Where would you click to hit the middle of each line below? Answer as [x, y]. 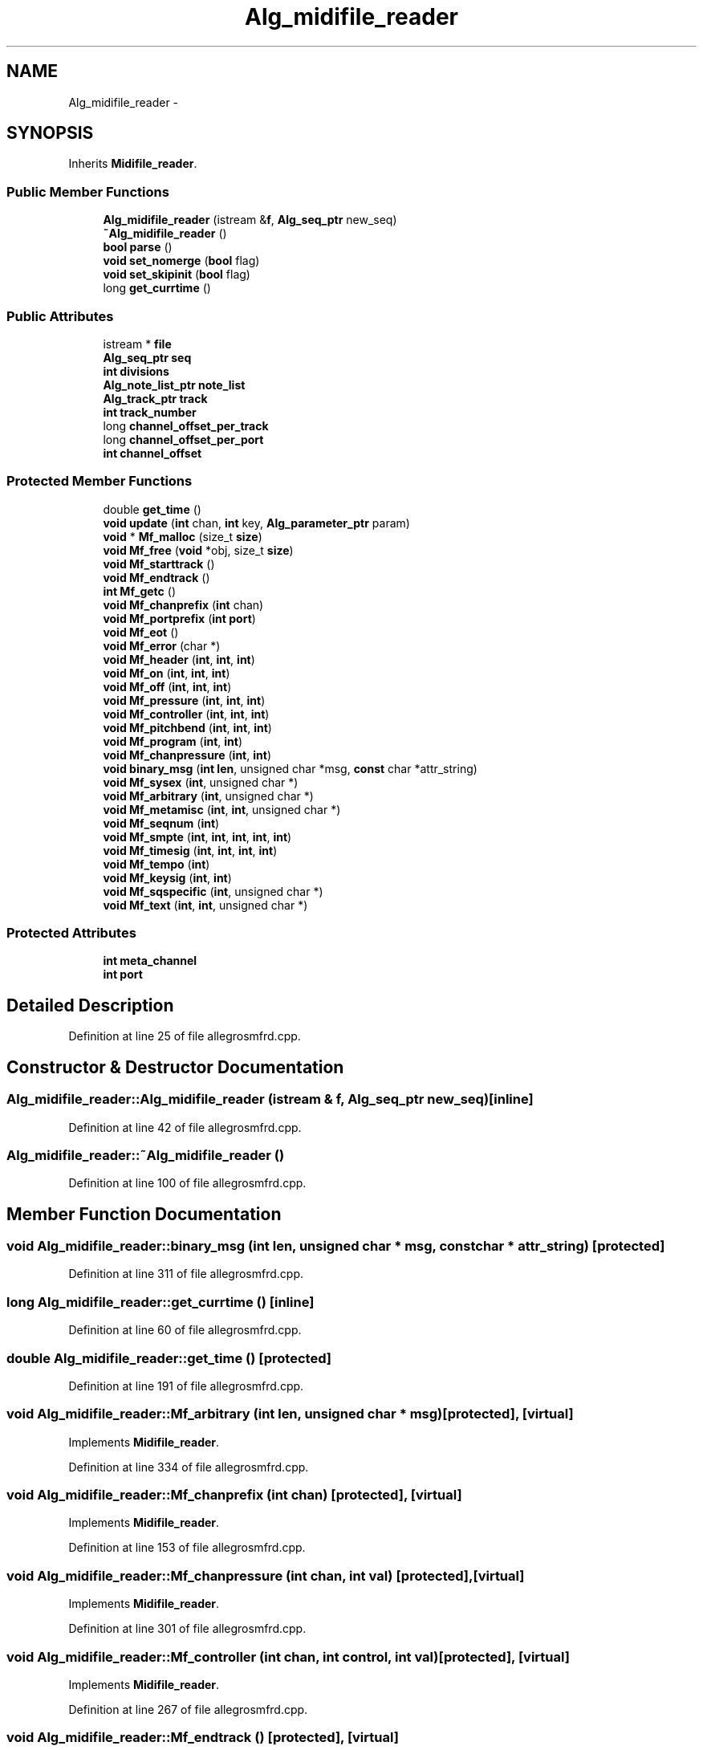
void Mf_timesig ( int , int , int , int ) [190, 850]
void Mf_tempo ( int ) [156, 864]
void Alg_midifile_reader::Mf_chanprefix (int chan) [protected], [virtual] [234, 1495]
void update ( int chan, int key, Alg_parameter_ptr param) [256, 523]
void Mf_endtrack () [156, 577]
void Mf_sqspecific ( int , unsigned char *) [213, 891]
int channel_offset [152, 453]
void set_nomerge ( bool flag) [181, 261]
